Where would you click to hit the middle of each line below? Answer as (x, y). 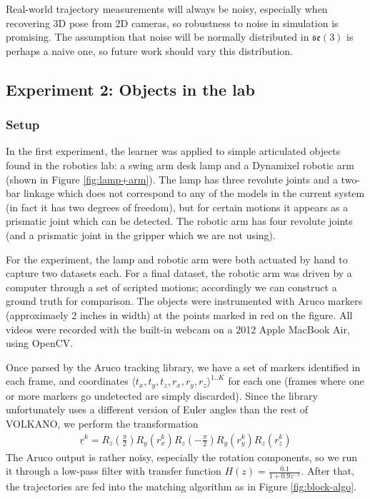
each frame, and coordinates (67, 381)
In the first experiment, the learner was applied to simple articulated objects (173, 151)
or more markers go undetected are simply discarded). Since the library (162, 395)
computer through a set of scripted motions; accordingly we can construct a (171, 287)
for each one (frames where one (296, 381)
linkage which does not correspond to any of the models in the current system (194, 193)
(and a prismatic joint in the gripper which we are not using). (141, 235)
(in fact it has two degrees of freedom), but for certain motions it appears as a (177, 207)
